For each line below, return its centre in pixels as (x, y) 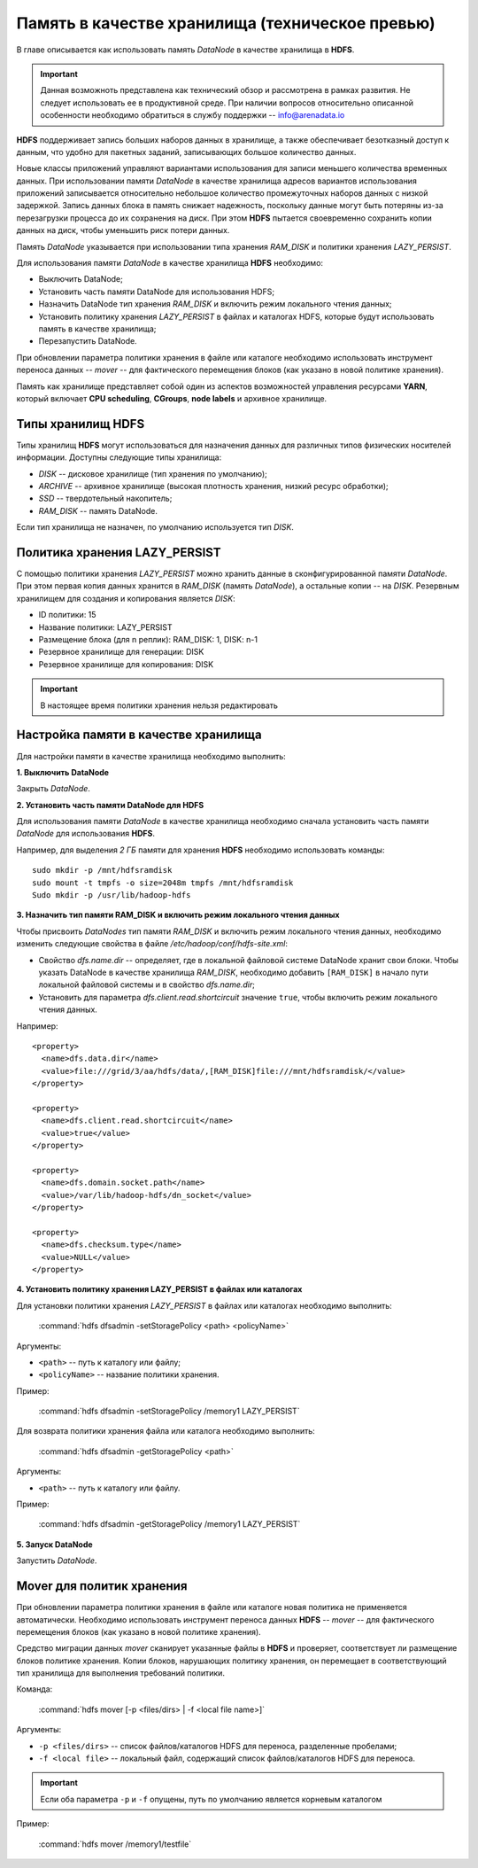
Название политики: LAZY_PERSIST (105, 627)
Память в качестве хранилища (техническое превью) (226, 23)
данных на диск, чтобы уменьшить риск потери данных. (123, 230)
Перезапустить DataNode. (88, 341)
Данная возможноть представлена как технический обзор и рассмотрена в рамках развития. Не (225, 90)
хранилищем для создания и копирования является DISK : (126, 598)
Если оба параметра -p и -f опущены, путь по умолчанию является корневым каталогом (211, 1799)
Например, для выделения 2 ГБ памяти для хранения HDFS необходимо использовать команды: (200, 850)
